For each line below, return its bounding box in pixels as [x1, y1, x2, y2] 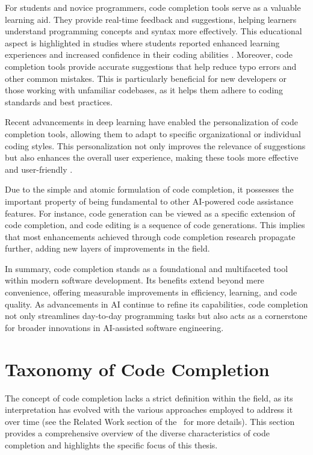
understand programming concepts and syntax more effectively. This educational [5, 25, 302, 37]
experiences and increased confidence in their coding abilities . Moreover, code [5, 48, 293, 61]
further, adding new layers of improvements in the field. [5, 242, 210, 255]
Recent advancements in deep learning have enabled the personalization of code [5, 116, 298, 128]
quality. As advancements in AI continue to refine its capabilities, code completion [5, 297, 308, 310]
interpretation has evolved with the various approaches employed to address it [5, 403, 293, 416]
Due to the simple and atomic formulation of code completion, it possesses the [5, 183, 294, 196]
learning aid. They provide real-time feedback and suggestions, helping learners [5, 13, 297, 25]
